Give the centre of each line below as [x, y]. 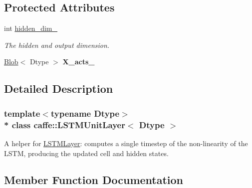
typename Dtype [85, 113]
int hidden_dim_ [31, 28]
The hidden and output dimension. [57, 45]
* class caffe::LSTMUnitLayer [65, 124]
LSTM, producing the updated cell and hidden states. [86, 153]
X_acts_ [79, 62]
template [22, 113]
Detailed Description [59, 89]
